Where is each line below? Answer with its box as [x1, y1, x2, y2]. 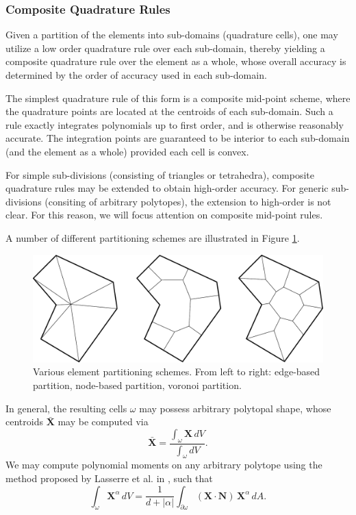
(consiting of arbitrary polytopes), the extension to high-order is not [44, 194, 331, 208]
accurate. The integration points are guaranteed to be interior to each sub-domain [5, 131, 350, 145]
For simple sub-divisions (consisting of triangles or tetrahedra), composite [5, 167, 314, 181]
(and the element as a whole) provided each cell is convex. [5, 144, 249, 158]
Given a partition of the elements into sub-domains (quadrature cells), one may [5, 27, 338, 42]
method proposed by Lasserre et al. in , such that [5, 470, 213, 485]
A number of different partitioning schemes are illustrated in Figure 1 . [5, 230, 300, 244]
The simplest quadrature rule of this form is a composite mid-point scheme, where [5, 90, 351, 105]
